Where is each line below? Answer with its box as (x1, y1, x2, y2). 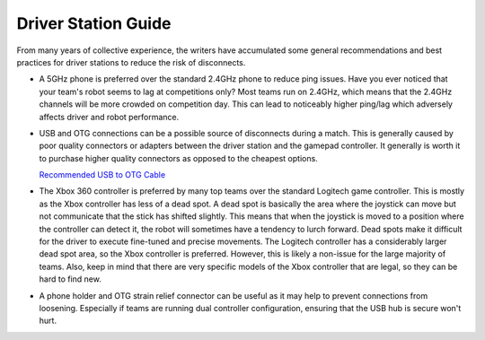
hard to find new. (39, 274, 102, 284)
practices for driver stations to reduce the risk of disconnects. (16, 57, 246, 67)
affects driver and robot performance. (39, 111, 180, 122)
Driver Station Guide (16, 13, 172, 33)
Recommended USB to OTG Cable (39, 170, 166, 180)
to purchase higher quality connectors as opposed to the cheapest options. (39, 153, 318, 163)
